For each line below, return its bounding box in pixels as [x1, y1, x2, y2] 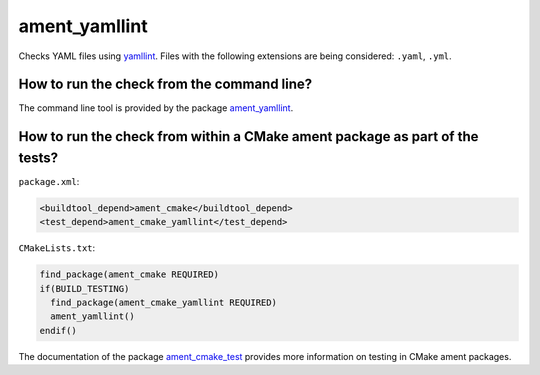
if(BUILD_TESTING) [39, 283, 130, 294]
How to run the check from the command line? [18, 76, 313, 93]
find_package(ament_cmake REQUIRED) [39, 269, 220, 280]
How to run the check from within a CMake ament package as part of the [18, 128, 479, 145]
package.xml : [18, 175, 80, 187]
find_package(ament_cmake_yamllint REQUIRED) [50, 297, 277, 309]
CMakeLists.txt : [18, 242, 96, 254]
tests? [18, 149, 59, 166]
